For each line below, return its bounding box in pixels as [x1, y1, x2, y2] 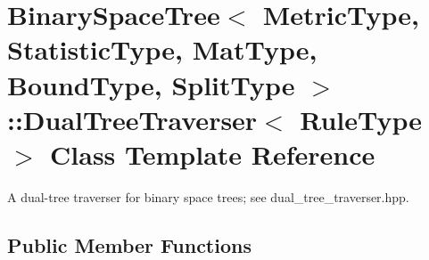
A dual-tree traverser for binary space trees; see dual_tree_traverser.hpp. [7, 187, 409, 206]
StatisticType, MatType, [7, 31, 318, 68]
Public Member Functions [7, 231, 252, 258]
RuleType [300, 101, 423, 137]
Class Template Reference [50, 135, 375, 172]
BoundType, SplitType [7, 66, 295, 102]
